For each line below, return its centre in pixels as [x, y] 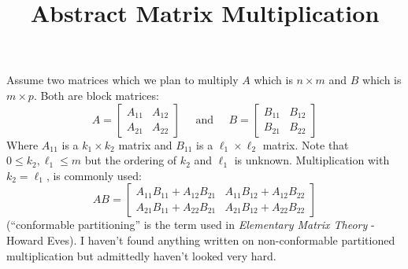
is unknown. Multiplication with [312, 160]
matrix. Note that [306, 144]
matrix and [145, 144]
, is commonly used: [94, 175]
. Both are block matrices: [96, 95]
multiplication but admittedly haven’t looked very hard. [141, 255]
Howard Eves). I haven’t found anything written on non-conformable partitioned [201, 240]
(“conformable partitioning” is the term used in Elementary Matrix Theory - [191, 225]
